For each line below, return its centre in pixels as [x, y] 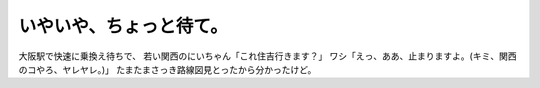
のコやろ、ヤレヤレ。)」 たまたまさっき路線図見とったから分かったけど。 [167, 69]
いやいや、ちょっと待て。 [123, 26]
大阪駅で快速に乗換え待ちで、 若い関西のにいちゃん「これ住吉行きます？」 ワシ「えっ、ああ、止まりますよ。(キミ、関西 [267, 56]
